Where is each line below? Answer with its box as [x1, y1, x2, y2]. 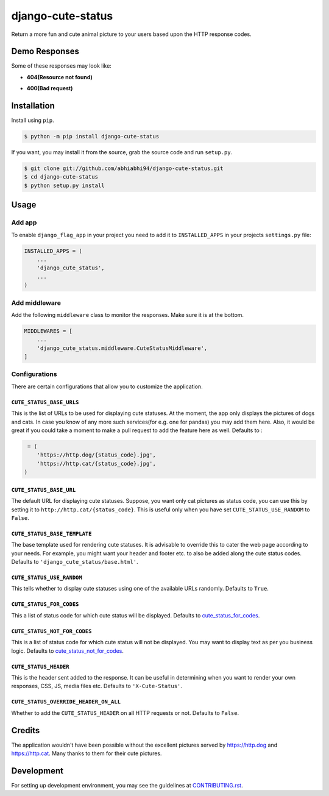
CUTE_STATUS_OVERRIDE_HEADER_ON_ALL [11, 698, 121, 705]
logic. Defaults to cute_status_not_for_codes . [11, 647, 124, 655]
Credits [11, 725, 40, 736]
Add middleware [11, 299, 61, 307]
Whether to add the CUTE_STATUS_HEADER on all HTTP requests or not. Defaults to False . [11, 709, 239, 716]
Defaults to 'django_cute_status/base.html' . [11, 558, 138, 566]
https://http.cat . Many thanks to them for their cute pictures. [11, 750, 162, 757]
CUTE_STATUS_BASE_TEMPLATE [11, 530, 92, 537]
